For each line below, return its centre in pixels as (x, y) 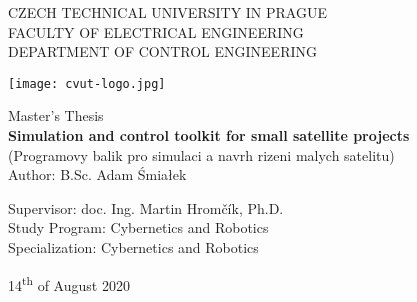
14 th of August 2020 (69, 283)
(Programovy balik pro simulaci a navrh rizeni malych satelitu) (201, 154)
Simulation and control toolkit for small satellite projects (209, 135)
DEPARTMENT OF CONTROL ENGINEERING (163, 51)
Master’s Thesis (56, 115)
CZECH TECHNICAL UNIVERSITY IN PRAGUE (167, 12)
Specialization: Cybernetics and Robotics (133, 247)
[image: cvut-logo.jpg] (87, 83)
